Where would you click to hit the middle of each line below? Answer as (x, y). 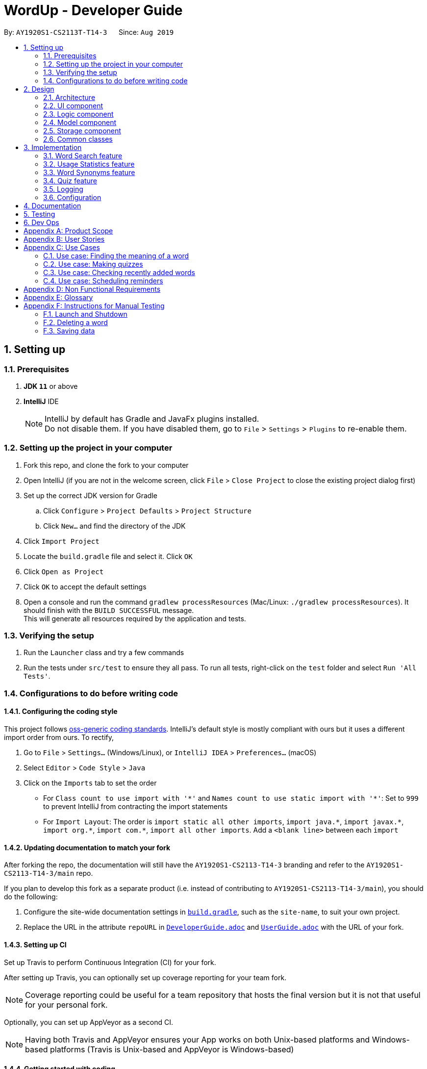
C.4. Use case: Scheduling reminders (103, 280)
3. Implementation (53, 147)
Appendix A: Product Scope (68, 230)
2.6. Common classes (78, 139)
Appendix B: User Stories (64, 239)
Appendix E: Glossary (58, 297)
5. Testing (39, 214)
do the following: (31, 897)
